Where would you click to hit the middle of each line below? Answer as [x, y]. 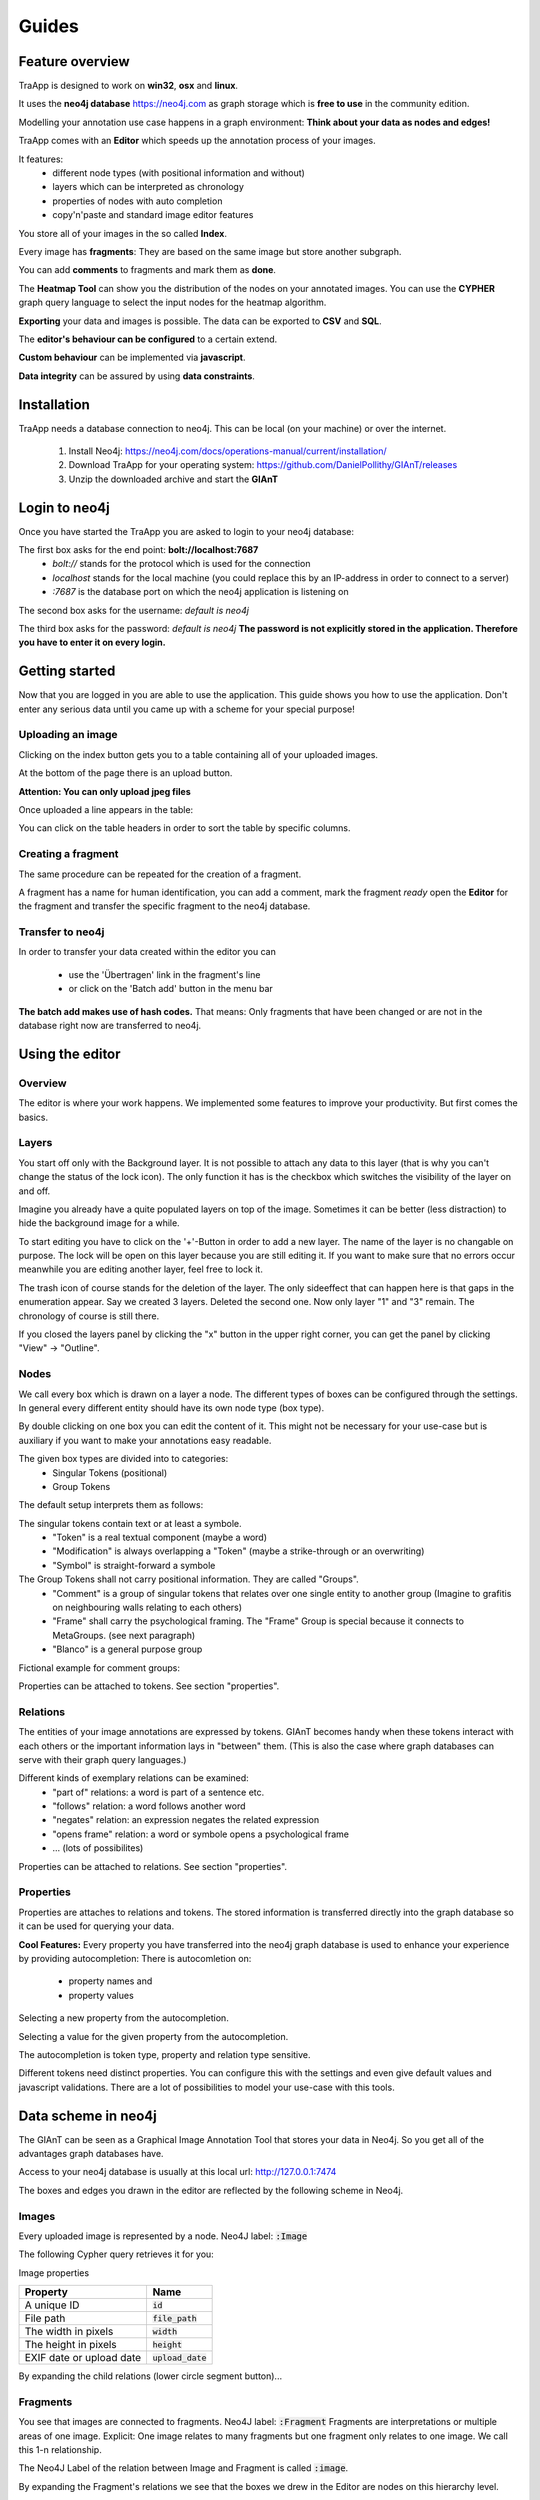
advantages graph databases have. [91, 2153]
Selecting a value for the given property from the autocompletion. [153, 2036]
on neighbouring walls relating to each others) [147, 1607]
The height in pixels [70, 2345]
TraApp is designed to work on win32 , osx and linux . [128, 86]
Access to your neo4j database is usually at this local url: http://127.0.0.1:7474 [177, 2172]
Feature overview [74, 61]
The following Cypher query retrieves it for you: [116, 2254]
